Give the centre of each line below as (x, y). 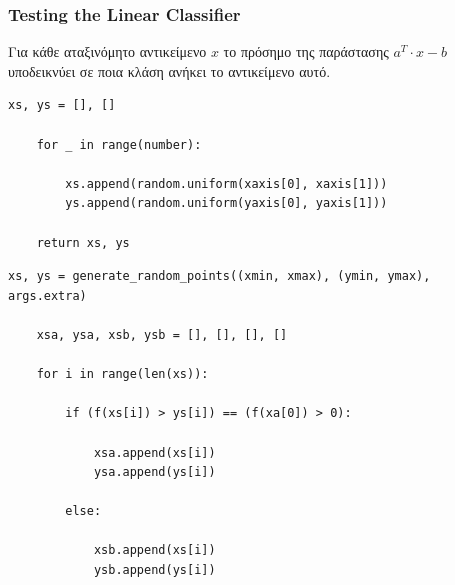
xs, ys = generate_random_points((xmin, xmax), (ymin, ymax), (219, 276)
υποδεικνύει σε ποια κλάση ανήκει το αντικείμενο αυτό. (169, 70)
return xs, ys (83, 242)
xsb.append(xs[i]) (154, 550)
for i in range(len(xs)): (122, 374)
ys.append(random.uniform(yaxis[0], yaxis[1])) (226, 203)
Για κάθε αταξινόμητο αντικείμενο (107, 51)
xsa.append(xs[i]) (154, 452)
